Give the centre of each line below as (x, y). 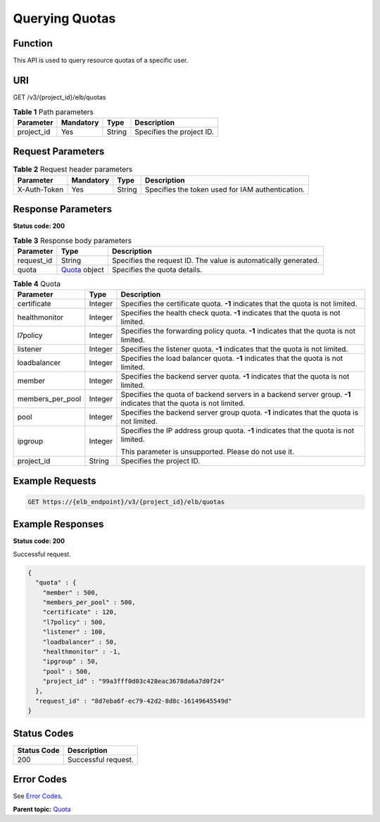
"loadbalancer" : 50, (80, 642)
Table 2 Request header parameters (73, 169)
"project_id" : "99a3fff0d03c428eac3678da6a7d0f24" (134, 681)
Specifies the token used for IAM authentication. (225, 189)
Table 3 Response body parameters (72, 240)
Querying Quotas (64, 18)
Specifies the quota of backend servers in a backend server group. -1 (236, 395)
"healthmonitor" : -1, (82, 651)
